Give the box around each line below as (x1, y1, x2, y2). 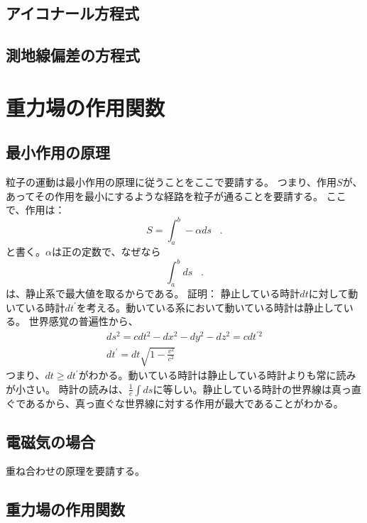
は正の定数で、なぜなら (51, 244, 161, 259)
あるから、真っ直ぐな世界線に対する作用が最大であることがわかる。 (25, 395, 344, 410)
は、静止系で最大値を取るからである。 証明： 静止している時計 (6, 286, 300, 301)
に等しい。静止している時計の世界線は (153, 381, 332, 396)
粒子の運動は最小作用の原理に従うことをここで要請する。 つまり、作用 (6, 175, 337, 189)
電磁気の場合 (6, 430, 95, 452)
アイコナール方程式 (6, 2, 139, 24)
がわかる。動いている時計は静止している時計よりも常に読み (78, 368, 356, 382)
